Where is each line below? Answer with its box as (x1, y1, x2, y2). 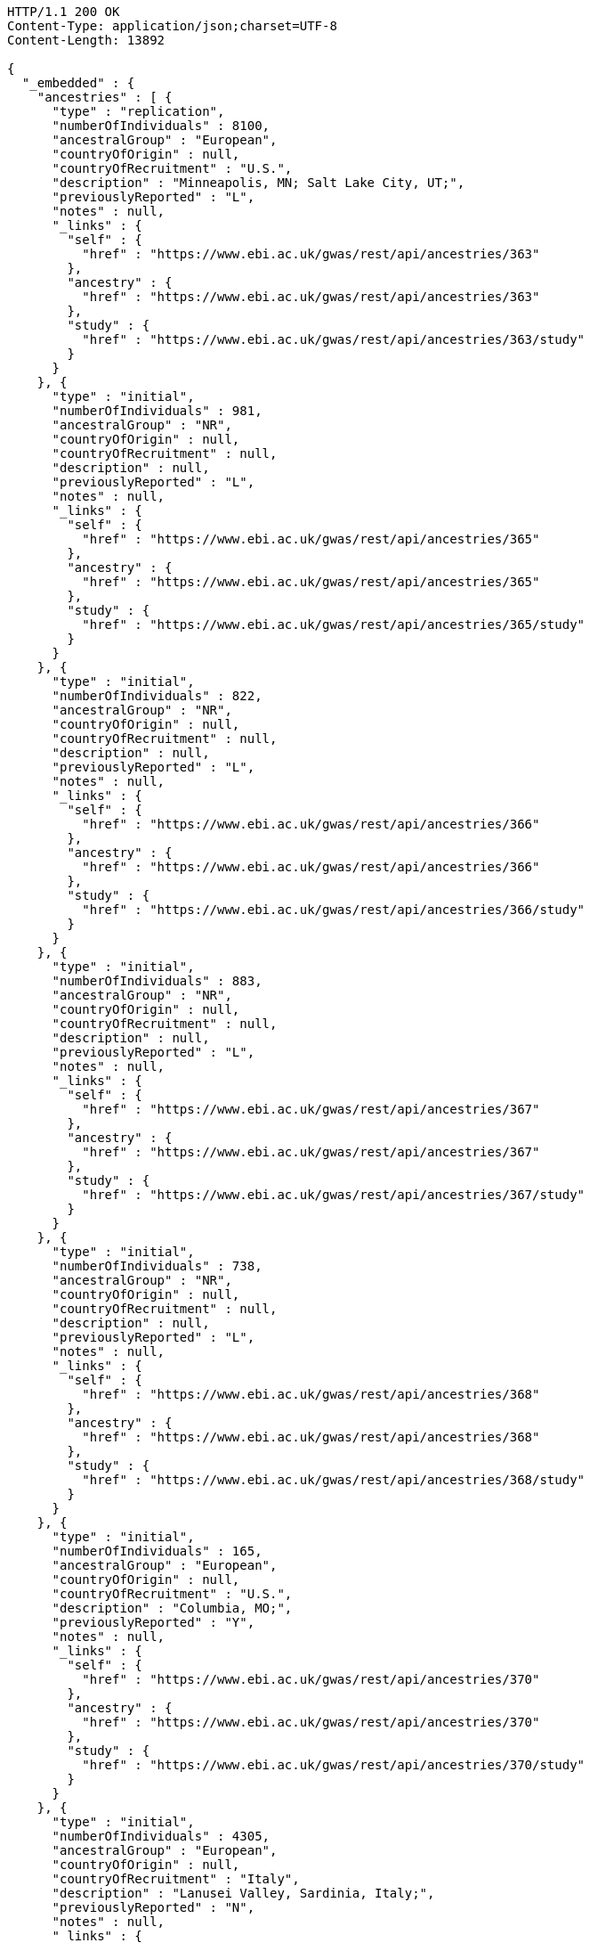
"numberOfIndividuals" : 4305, (52, 1829, 271, 1843)
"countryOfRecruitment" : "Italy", (52, 1872, 300, 1886)
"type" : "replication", (52, 104, 225, 118)
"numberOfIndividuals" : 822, (52, 689, 263, 703)
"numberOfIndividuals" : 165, (52, 1544, 263, 1558)
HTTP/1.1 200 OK (7, 4, 120, 19)
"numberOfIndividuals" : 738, (52, 1259, 263, 1273)
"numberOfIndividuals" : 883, (52, 974, 263, 988)
